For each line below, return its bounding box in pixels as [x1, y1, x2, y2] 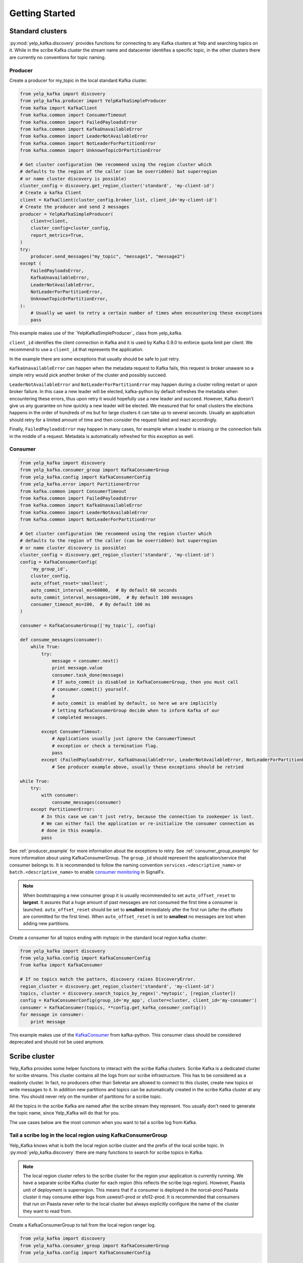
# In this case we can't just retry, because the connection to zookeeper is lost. [41, 813, 255, 819]
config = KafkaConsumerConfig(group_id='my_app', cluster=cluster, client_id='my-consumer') [20, 998, 257, 1003]
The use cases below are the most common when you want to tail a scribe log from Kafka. [9, 1119, 197, 1125]
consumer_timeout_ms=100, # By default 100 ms [30, 601, 151, 607]
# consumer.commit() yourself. [52, 686, 130, 692]
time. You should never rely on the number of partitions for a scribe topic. [9, 1094, 162, 1100]
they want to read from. [23, 1208, 72, 1214]
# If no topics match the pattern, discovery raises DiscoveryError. [20, 977, 196, 982]
